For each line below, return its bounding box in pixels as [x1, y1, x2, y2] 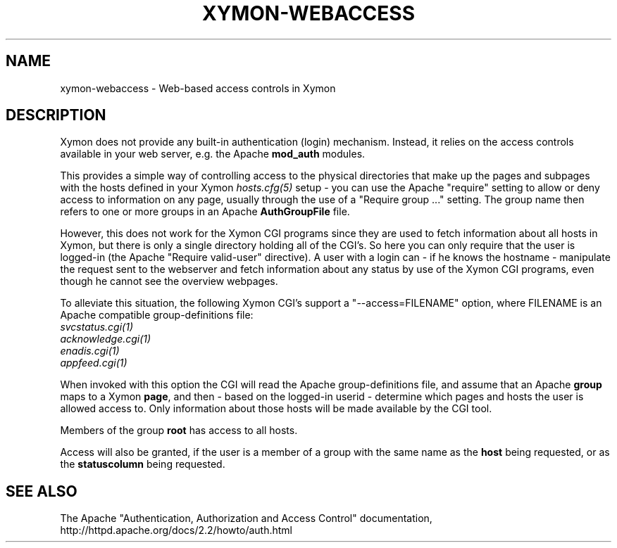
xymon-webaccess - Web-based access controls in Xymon [60, 82, 336, 94]
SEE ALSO [6, 482, 77, 500]
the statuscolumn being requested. [60, 458, 225, 471]
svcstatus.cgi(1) [60, 321, 133, 333]
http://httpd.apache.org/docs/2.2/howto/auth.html [60, 524, 292, 537]
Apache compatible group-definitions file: [60, 309, 254, 321]
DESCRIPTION [6, 106, 106, 125]
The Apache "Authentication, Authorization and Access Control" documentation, [60, 512, 432, 525]
